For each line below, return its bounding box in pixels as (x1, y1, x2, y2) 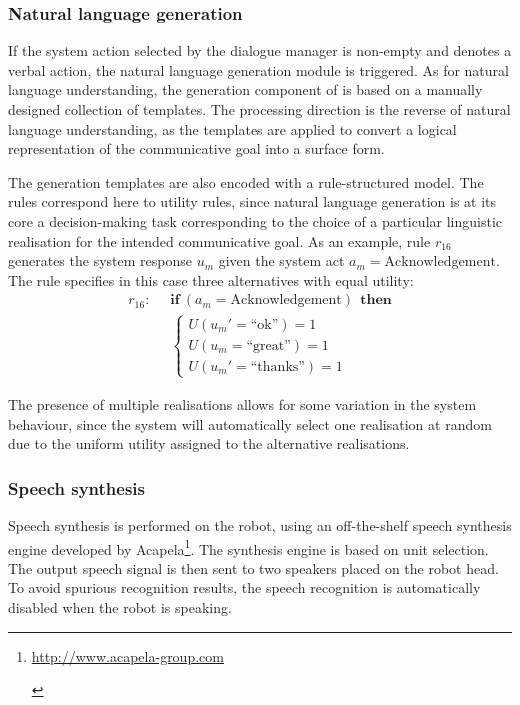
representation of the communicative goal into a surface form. (8, 138, 385, 159)
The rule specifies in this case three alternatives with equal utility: (8, 269, 414, 290)
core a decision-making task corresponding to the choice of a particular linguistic (8, 210, 503, 231)
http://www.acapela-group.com (31, 645, 224, 666)
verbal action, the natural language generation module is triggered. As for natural (8, 59, 509, 80)
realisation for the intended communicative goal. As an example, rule (8, 230, 431, 251)
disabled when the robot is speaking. (8, 597, 232, 618)
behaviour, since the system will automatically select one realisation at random (8, 413, 492, 434)
